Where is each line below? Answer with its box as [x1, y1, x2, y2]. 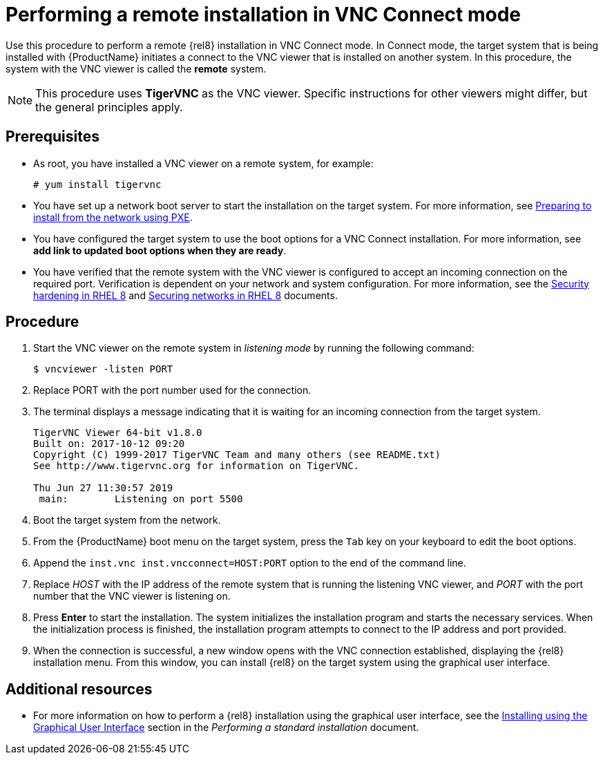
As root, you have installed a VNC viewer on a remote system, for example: [33, 157, 374, 169]
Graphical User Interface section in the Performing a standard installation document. [33, 721, 419, 734]
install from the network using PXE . [33, 211, 193, 223]
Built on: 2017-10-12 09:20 [33, 438, 185, 450]
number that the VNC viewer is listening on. [33, 590, 231, 602]
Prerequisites [6, 128, 99, 146]
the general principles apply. [35, 99, 183, 114]
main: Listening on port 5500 [39, 493, 243, 505]
